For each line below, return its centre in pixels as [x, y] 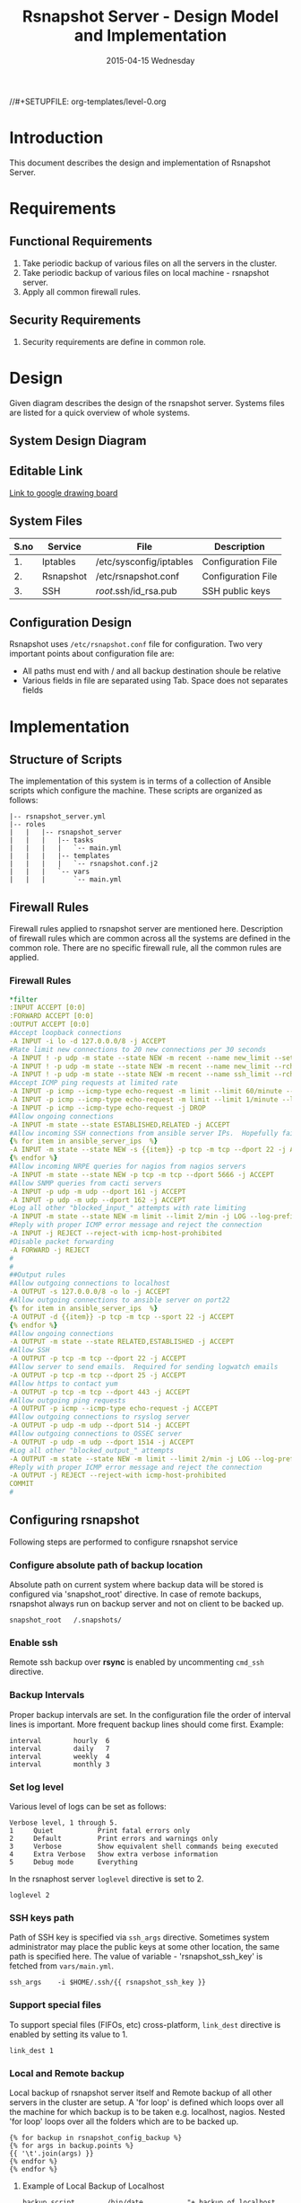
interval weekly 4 [60, 1756]
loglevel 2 [30, 1896]
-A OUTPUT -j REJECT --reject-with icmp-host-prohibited [118, 1475]
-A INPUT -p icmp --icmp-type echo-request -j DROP [107, 1108]
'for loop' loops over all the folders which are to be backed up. [124, 2121]
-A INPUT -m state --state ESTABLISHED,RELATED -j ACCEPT [120, 1125]
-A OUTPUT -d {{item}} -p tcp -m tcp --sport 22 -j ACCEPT [122, 1317]
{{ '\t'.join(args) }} [52, 2154]
